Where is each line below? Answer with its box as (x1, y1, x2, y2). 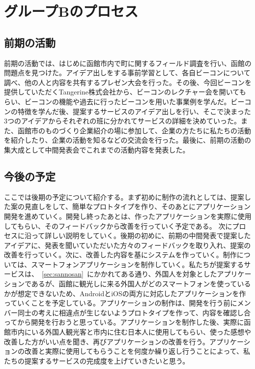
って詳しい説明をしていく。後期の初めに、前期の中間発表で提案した (31, 230, 251, 241)
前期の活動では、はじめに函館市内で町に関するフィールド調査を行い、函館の (4, 58, 252, 68)
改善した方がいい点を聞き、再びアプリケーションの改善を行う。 (4, 336, 209, 346)
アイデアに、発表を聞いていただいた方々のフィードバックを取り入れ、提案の (4, 240, 251, 250)
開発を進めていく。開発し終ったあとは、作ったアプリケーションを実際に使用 (4, 211, 252, 221)
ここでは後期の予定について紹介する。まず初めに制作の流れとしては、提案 (4, 191, 244, 202)
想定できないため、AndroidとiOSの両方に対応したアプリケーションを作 (17, 288, 246, 298)
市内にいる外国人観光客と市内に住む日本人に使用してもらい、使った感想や (10, 327, 251, 337)
